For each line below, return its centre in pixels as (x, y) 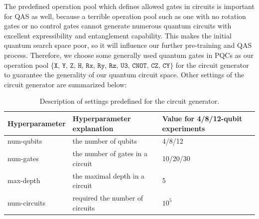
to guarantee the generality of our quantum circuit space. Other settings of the (124, 75)
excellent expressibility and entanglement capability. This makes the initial (118, 35)
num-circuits (26, 202)
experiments (184, 128)
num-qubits (25, 141)
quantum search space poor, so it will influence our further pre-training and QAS (128, 45)
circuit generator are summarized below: (65, 84)
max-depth (24, 180)
